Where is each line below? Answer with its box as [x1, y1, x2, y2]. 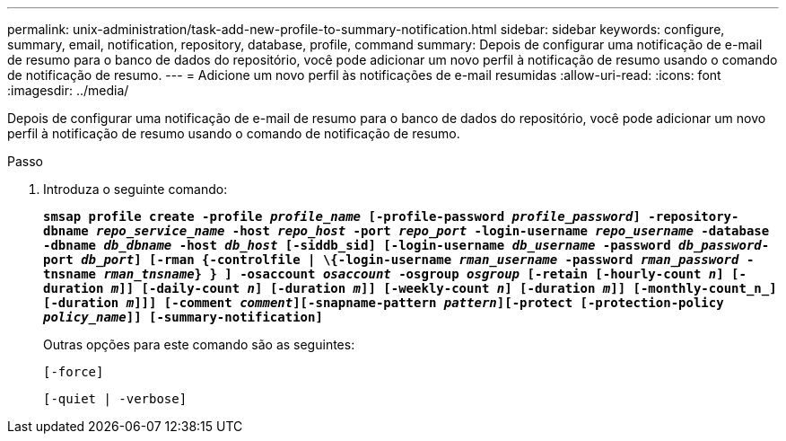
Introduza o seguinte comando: [43, 181, 228, 197]
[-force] [43, 365, 104, 379]
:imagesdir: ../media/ [7, 83, 129, 98]
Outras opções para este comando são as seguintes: [43, 337, 355, 352]
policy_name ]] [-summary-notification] [43, 310, 323, 324]
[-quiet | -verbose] [43, 392, 188, 406]
